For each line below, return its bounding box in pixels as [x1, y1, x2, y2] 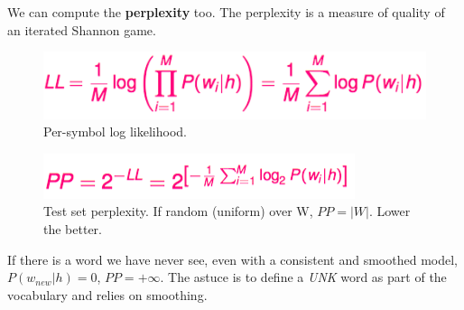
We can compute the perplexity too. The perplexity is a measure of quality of [7, 3, 445, 21]
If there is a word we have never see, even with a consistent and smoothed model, [7, 249, 458, 268]
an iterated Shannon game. [7, 20, 156, 39]
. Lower [368, 202, 411, 221]
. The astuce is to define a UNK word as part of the [160, 268, 447, 287]
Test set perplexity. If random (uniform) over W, [43, 202, 313, 221]
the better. [43, 220, 102, 239]
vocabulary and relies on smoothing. [7, 285, 208, 304]
